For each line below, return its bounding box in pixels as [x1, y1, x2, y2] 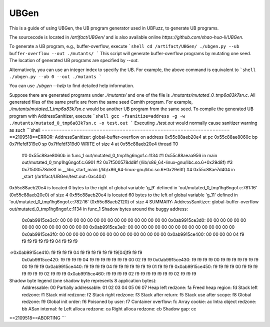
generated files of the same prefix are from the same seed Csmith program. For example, [9, 99, 193, 105]
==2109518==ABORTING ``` [9, 315, 66, 320]
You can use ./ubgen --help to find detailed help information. [9, 83, 134, 89]
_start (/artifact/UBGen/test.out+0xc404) [21, 173, 106, 179]
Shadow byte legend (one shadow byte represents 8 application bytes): [9, 278, 157, 284]
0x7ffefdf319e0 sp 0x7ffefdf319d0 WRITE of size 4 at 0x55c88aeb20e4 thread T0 [9, 141, 178, 147]
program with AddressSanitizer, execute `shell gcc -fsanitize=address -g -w [9, 113, 185, 119]
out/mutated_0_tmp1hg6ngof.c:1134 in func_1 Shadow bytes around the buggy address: [9, 206, 188, 212]
